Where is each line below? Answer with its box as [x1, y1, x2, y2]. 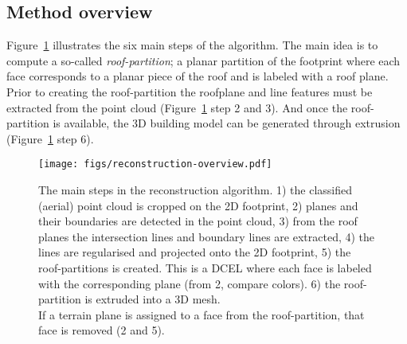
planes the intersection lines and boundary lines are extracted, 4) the [38, 228, 375, 244]
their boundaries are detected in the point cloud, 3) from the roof [38, 213, 358, 229]
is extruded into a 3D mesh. [84, 291, 221, 307]
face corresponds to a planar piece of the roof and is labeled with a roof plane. [6, 68, 389, 84]
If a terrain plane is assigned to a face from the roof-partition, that [38, 306, 365, 322]
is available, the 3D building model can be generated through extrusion [53, 115, 401, 131]
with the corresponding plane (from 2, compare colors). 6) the [38, 275, 341, 291]
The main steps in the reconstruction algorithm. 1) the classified [38, 182, 353, 198]
